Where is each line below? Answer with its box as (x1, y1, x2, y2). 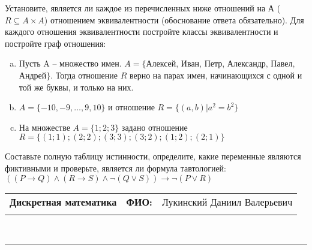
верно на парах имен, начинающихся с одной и (129, 68, 302, 81)
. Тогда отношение (50, 68, 118, 81)
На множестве (19, 121, 70, 133)
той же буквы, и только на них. (19, 80, 134, 93)
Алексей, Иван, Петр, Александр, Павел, (146, 57, 295, 70)
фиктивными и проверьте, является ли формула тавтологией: (5, 161, 226, 174)
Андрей (19, 68, 47, 81)
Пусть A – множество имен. (19, 57, 122, 70)
